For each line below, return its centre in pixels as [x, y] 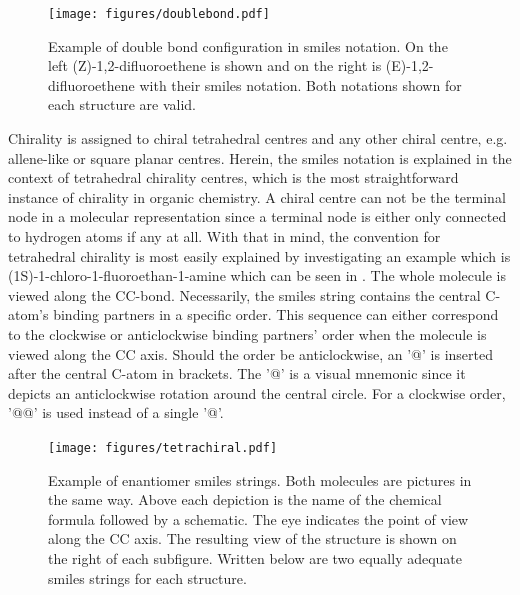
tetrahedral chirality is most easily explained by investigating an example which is [259, 255]
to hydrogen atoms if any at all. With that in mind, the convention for [224, 236]
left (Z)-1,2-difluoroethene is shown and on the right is [215, 65]
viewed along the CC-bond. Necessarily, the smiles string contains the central [244, 294]
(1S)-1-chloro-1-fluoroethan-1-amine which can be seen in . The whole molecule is [257, 275]
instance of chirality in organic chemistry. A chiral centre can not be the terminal [257, 196]
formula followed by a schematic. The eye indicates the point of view [258, 518]
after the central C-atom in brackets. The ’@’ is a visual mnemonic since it [237, 373]
